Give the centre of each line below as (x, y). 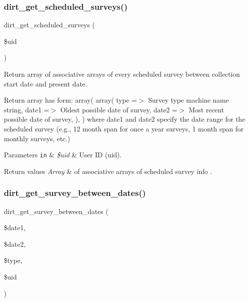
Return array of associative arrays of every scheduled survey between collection (122, 74)
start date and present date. (46, 83)
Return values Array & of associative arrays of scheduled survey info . (108, 171)
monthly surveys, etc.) (37, 138)
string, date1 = (27, 109)
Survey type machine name (189, 100)
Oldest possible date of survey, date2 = (119, 109)
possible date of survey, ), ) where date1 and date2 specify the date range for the (125, 119)
